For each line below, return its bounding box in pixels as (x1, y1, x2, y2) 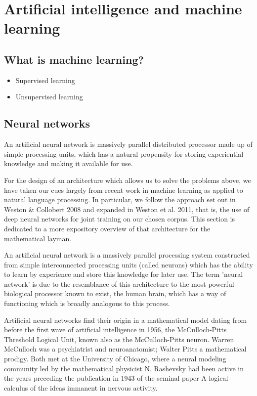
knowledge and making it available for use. (4, 158, 133, 169)
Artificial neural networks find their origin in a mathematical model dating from (4, 314, 247, 325)
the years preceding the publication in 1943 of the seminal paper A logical (4, 373, 228, 383)
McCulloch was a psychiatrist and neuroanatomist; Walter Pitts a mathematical (4, 344, 247, 354)
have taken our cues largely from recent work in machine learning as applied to (4, 184, 243, 195)
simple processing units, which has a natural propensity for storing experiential (4, 148, 244, 159)
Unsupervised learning (15, 91, 83, 102)
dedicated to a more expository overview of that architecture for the (4, 223, 211, 233)
